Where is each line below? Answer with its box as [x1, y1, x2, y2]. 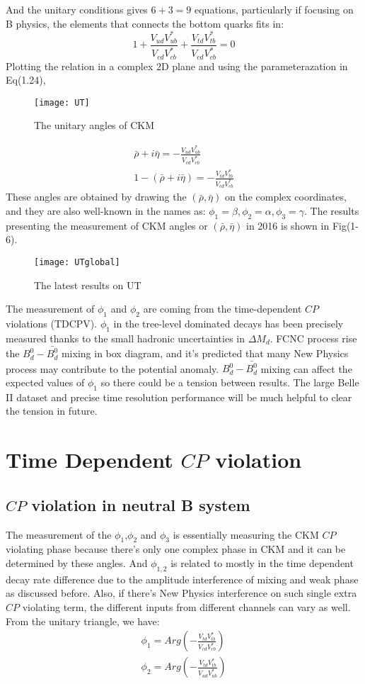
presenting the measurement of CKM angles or [6, 218, 208, 232]
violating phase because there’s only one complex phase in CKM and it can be [6, 542, 346, 556]
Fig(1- [332, 218, 359, 232]
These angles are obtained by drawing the [6, 189, 187, 204]
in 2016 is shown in [246, 218, 330, 232]
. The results [304, 203, 359, 218]
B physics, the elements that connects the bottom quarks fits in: [6, 16, 284, 30]
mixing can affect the [260, 361, 352, 376]
